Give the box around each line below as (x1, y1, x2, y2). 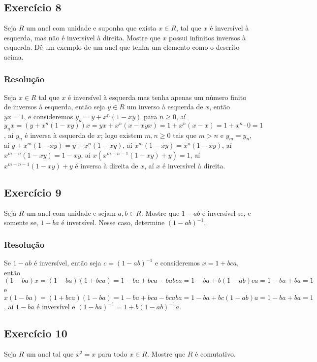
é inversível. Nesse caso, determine (61, 217, 165, 228)
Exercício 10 (4, 325, 67, 340)
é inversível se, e (202, 207, 251, 218)
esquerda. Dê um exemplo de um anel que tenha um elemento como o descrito (4, 42, 240, 52)
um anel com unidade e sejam (26, 207, 116, 218)
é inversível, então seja (33, 258, 101, 268)
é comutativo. (195, 348, 236, 359)
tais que (173, 130, 197, 140)
